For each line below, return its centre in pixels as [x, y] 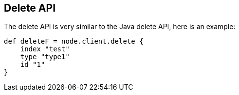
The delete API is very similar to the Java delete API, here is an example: [120, 27]
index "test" [45, 49]
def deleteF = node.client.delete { [74, 41]
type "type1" [45, 57]
